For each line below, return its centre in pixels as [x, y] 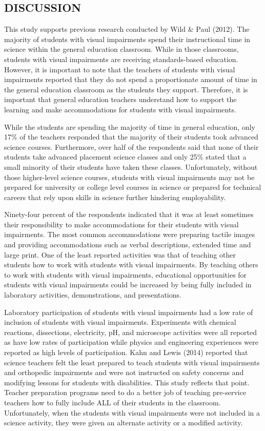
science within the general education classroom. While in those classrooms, [121, 49]
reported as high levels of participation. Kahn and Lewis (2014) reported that [126, 352]
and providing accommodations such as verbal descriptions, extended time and [128, 244]
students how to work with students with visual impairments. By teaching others [131, 265]
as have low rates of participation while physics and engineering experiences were [131, 342]
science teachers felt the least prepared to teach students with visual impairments [132, 362]
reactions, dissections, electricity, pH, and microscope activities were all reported [130, 332]
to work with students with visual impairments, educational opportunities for [126, 274]
